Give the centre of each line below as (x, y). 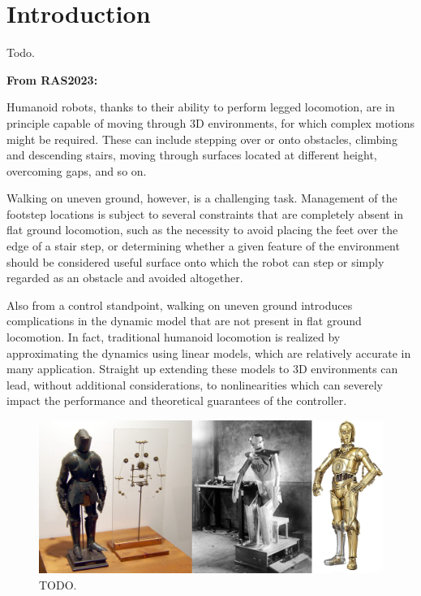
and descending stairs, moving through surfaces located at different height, (192, 155)
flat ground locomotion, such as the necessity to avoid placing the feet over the (202, 230)
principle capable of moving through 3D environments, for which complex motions (210, 122)
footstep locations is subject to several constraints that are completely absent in (205, 213)
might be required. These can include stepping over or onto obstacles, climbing (202, 139)
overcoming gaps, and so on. (77, 170)
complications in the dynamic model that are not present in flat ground (184, 321)
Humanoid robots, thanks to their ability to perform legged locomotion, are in (201, 107)
